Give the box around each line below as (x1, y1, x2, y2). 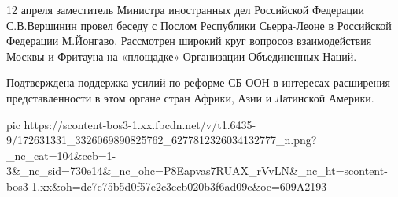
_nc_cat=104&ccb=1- (6, 147, 116, 163)
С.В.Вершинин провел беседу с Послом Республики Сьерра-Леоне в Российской (6, 17, 392, 33)
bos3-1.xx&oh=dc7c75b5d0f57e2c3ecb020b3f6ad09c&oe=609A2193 (6, 177, 327, 194)
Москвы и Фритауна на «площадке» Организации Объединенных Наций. (6, 47, 357, 64)
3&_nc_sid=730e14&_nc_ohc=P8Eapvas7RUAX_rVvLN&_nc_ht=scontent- (6, 162, 388, 179)
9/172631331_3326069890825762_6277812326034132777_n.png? (6, 132, 317, 148)
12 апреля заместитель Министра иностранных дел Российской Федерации (6, 2, 365, 17)
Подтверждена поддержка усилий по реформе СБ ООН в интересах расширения (6, 74, 391, 91)
